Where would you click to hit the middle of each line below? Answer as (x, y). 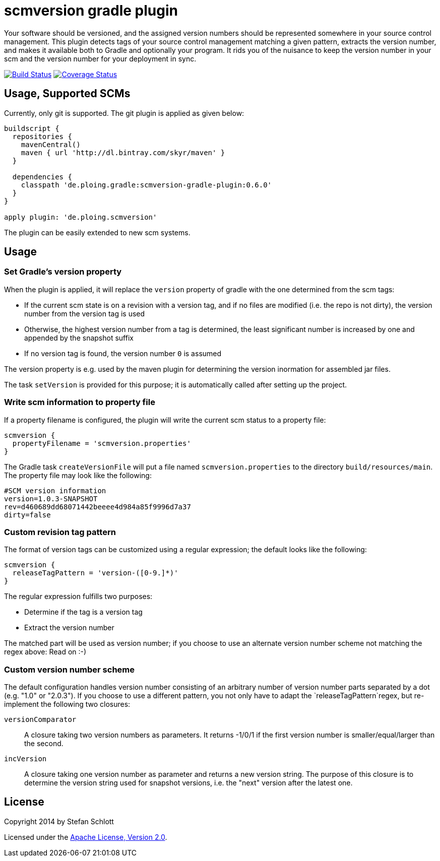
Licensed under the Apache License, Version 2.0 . (86, 837)
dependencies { (42, 177)
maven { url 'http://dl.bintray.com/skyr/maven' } (123, 152)
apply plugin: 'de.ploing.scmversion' (81, 217)
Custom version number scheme (70, 669)
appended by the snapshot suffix (79, 338)
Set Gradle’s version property (63, 272)
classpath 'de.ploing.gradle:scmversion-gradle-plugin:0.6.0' (146, 185)
